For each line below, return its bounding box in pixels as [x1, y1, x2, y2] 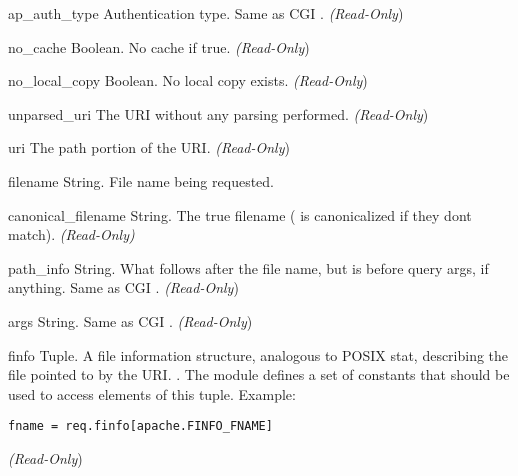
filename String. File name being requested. [8, 170, 274, 191]
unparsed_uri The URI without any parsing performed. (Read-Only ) [8, 103, 429, 124]
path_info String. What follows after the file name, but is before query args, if [8, 257, 489, 278]
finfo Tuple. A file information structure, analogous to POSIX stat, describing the [8, 344, 509, 365]
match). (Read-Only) [8, 224, 135, 245]
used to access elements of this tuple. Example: [8, 383, 296, 404]
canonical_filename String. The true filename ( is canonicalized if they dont [8, 204, 472, 225]
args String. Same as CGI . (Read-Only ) [8, 310, 253, 331]
